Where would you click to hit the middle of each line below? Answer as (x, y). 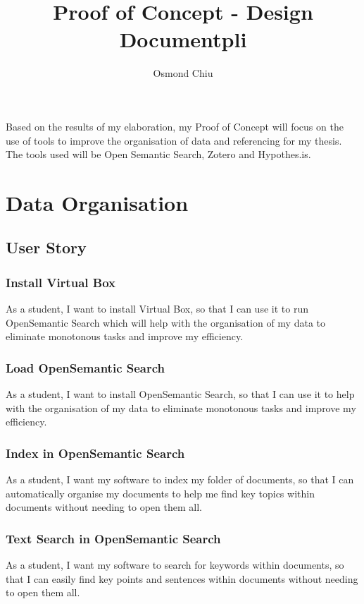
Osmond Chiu (183, 73)
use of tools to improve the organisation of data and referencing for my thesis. (174, 140)
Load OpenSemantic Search (86, 367)
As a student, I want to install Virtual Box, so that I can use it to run (157, 309)
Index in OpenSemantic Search (95, 453)
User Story (46, 247)
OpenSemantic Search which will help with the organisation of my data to (166, 322)
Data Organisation (97, 202)
